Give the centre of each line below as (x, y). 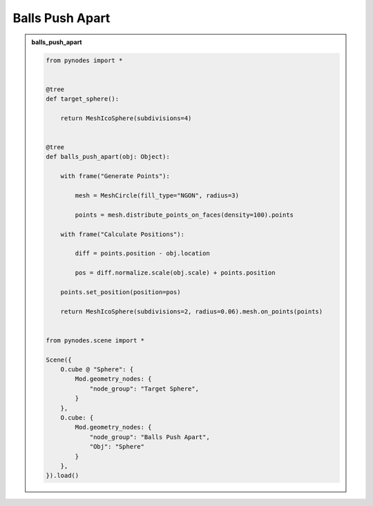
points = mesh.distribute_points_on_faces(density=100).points (184, 215)
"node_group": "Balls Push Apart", (150, 437)
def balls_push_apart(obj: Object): (108, 157)
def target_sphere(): (83, 99)
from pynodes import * (84, 60)
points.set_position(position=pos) (121, 292)
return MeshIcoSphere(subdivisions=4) (126, 118)
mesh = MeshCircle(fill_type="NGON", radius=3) (157, 196)
